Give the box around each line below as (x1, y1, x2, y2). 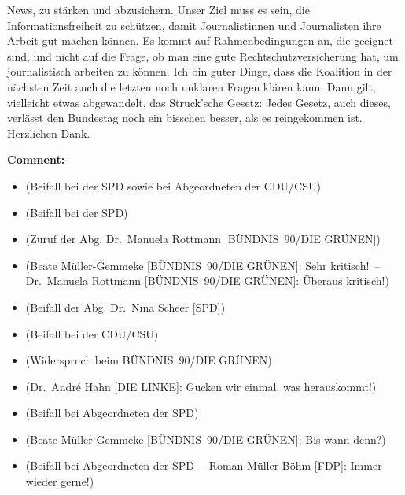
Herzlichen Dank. (7, 124, 90, 141)
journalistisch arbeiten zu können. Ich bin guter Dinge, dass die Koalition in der (7, 63, 392, 79)
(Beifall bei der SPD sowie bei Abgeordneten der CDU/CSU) (25, 177, 321, 194)
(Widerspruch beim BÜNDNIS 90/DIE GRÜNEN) (25, 352, 272, 368)
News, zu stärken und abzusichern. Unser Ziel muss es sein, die (7, 2, 310, 17)
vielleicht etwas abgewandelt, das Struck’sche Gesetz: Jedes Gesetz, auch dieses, (7, 94, 391, 110)
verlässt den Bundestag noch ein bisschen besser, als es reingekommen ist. (7, 109, 363, 126)
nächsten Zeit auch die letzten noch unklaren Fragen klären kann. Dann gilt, (7, 78, 376, 94)
